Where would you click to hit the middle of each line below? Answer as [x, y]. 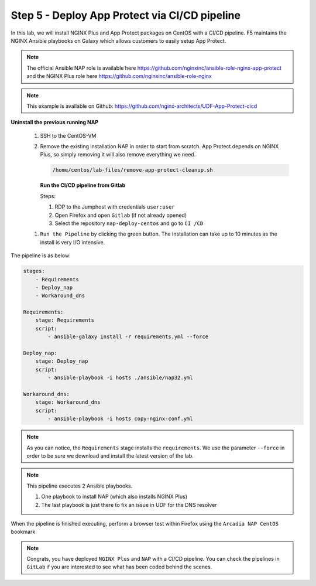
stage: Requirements [65, 320]
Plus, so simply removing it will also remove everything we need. [118, 155]
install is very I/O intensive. [73, 242]
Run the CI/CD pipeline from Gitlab [83, 185]
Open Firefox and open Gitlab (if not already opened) [121, 215]
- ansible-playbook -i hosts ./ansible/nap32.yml [120, 378]
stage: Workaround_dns [68, 402]
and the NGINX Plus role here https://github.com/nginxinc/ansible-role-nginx [119, 76]
